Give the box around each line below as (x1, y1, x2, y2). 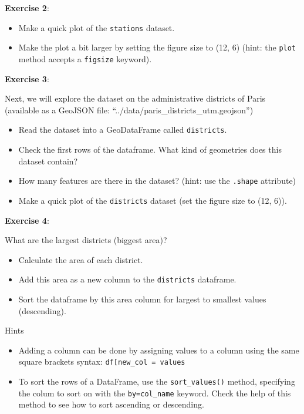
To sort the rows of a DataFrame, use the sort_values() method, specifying (18, 375, 295, 387)
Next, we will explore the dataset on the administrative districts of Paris (5, 92, 266, 105)
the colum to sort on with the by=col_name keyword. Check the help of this (18, 386, 291, 399)
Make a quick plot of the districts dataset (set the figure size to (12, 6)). (18, 194, 287, 206)
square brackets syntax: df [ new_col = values (18, 355, 185, 368)
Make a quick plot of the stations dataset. (18, 21, 175, 33)
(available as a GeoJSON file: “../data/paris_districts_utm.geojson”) (5, 103, 254, 116)
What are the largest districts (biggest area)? (5, 234, 167, 246)
